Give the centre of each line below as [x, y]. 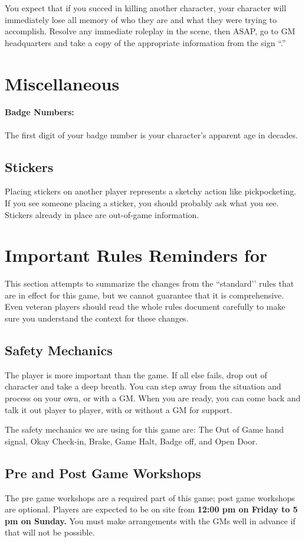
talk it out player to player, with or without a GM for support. [119, 409]
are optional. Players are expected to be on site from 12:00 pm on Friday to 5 [151, 509]
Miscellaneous [62, 83]
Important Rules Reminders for [136, 255]
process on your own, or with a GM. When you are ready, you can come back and [153, 398]
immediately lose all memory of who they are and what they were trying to [141, 19]
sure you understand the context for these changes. [97, 318]
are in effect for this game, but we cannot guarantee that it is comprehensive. [145, 295]
